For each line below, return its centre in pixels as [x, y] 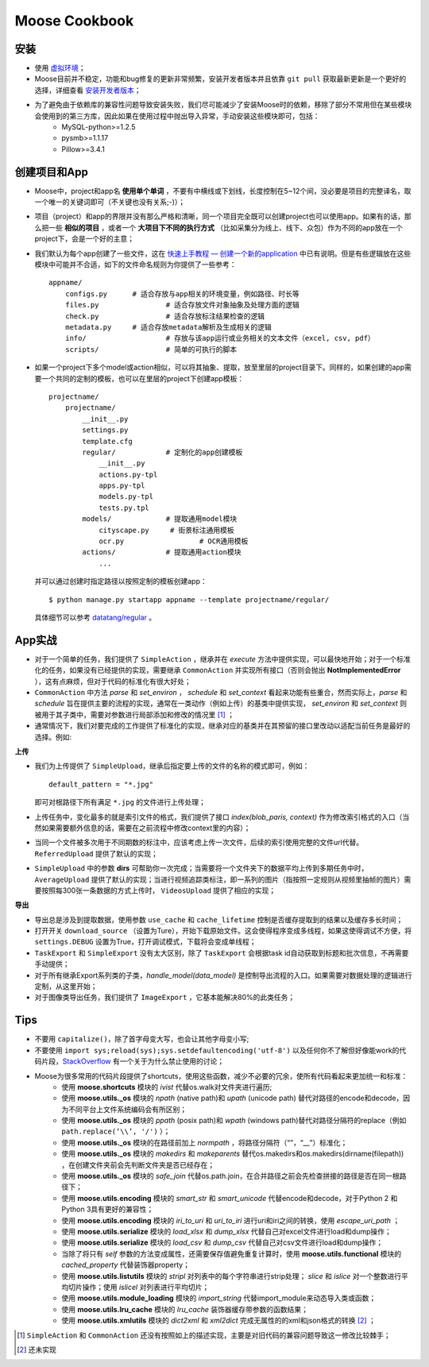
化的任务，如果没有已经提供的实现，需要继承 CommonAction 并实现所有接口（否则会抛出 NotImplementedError [218, 670]
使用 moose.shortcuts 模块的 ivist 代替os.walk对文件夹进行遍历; [167, 1087]
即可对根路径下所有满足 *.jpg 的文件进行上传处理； [120, 802]
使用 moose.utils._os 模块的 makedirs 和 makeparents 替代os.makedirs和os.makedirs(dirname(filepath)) [233, 1154]
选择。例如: [53, 737]
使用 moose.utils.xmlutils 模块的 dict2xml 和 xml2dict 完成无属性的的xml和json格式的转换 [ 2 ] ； [219, 1321]
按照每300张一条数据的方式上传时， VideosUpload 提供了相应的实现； [158, 890]
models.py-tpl [126, 497]
